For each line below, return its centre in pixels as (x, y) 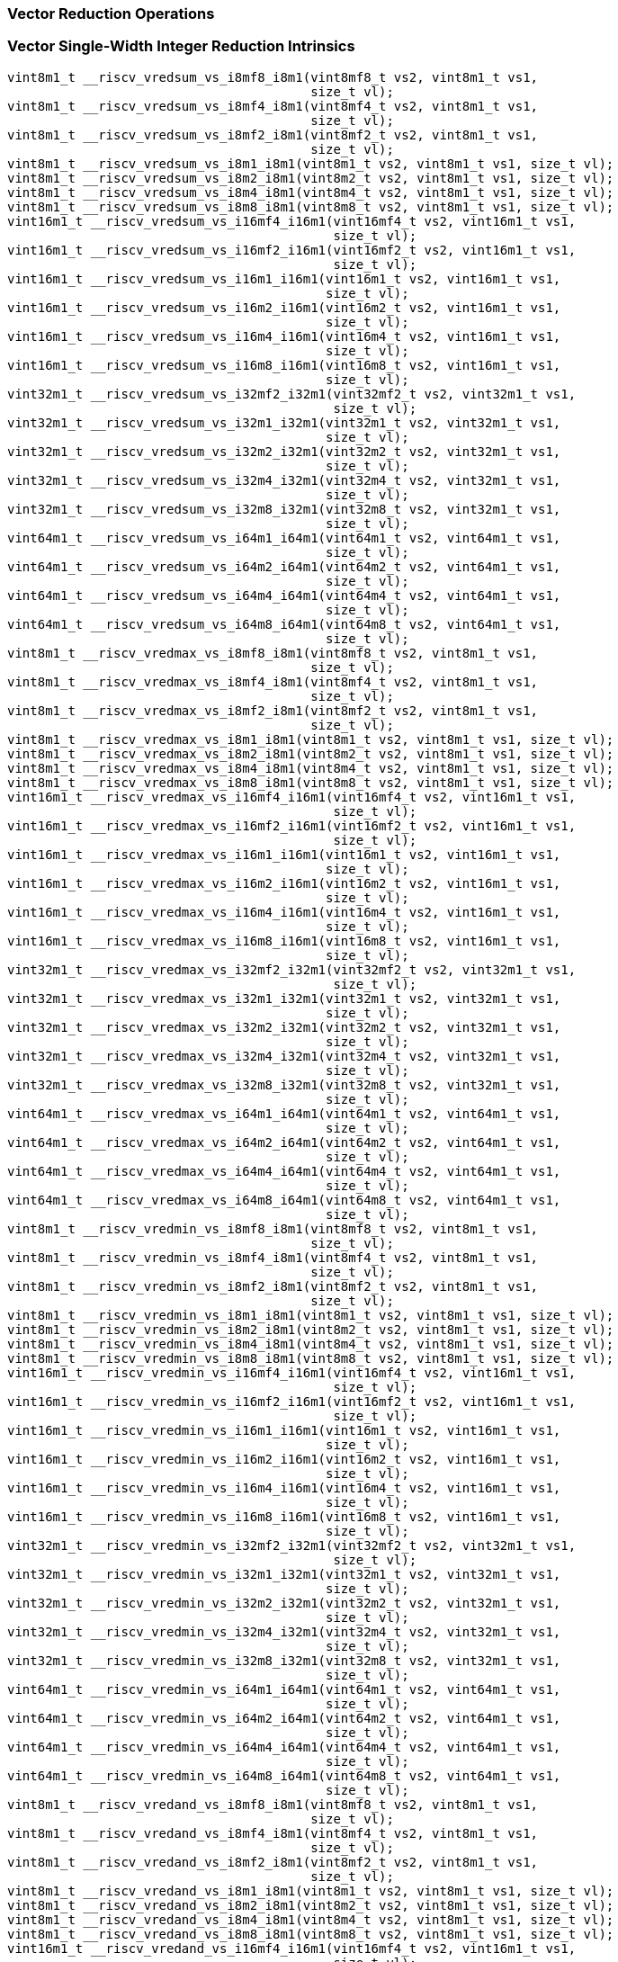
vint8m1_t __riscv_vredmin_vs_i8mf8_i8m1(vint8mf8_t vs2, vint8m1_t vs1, (273, 1228)
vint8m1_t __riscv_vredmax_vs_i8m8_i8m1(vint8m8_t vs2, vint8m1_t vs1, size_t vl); (311, 782)
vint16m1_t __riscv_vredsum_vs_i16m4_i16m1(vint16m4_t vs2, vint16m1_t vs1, (284, 336)
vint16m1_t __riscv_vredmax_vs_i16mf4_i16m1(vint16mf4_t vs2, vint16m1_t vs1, (292, 797)
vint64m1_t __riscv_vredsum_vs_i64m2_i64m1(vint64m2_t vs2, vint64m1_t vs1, (284, 566)
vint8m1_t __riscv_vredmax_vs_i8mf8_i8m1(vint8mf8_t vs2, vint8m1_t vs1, (273, 653)
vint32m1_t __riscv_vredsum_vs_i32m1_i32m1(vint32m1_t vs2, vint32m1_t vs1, (284, 422)
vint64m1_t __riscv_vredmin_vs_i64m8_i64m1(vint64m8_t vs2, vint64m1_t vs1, (284, 1775)
